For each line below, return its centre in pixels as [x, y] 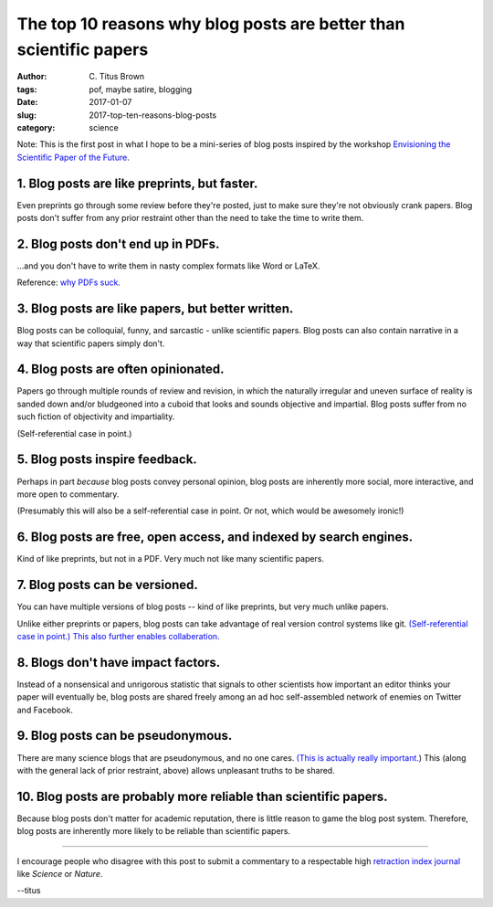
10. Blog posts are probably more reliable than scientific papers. [202, 796]
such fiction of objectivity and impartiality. [96, 417]
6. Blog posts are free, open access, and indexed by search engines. [215, 538]
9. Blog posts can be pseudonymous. [125, 736]
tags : [27, 89]
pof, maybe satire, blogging [141, 89]
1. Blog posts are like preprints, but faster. [137, 183]
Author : [32, 77]
